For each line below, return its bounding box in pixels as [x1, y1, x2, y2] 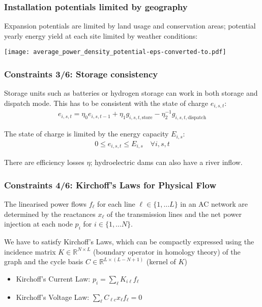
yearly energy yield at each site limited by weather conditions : [4, 30, 198, 41]
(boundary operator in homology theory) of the [93, 246, 241, 257]
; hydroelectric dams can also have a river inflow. [90, 157, 243, 168]
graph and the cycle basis [4, 256, 83, 267]
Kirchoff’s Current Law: [16, 273, 91, 284]
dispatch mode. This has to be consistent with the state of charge [4, 97, 209, 108]
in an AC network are [180, 198, 248, 209]
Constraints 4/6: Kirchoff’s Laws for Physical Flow [4, 178, 217, 191]
